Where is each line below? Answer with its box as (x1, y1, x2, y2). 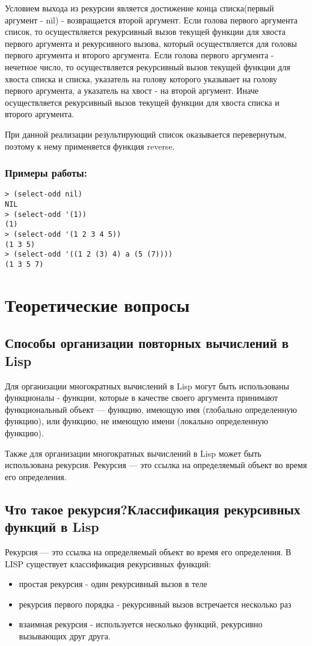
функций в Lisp (5, 517, 99, 536)
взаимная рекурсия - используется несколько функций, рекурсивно (19, 618, 263, 630)
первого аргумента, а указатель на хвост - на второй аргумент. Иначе (5, 84, 258, 97)
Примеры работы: (5, 165, 88, 180)
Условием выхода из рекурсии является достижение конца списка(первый (5, 2, 274, 14)
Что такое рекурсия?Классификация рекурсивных (5, 499, 301, 518)
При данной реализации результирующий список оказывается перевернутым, (5, 127, 287, 140)
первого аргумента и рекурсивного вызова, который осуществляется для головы (5, 37, 297, 49)
